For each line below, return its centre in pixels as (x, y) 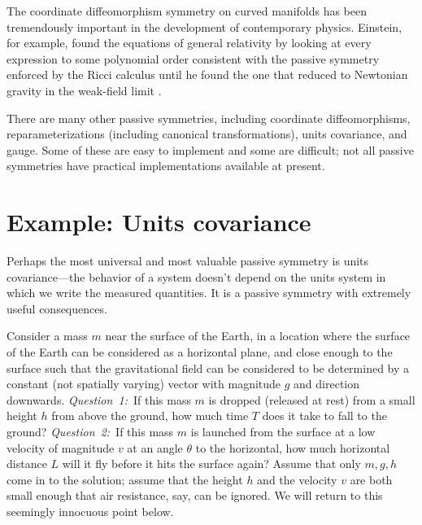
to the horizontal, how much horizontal (293, 447)
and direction (327, 384)
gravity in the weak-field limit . (84, 90)
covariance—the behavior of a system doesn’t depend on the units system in (196, 276)
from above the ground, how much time (150, 416)
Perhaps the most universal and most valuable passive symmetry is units (188, 261)
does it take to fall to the (324, 416)
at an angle (155, 447)
